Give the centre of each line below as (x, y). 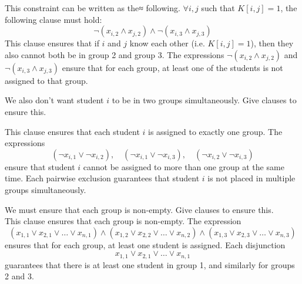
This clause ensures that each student (72, 131)
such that (218, 8)
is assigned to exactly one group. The (215, 131)
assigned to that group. (46, 80)
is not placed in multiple (251, 178)
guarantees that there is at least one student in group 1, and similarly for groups (150, 264)
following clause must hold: (53, 19)
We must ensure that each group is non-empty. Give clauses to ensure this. (139, 209)
